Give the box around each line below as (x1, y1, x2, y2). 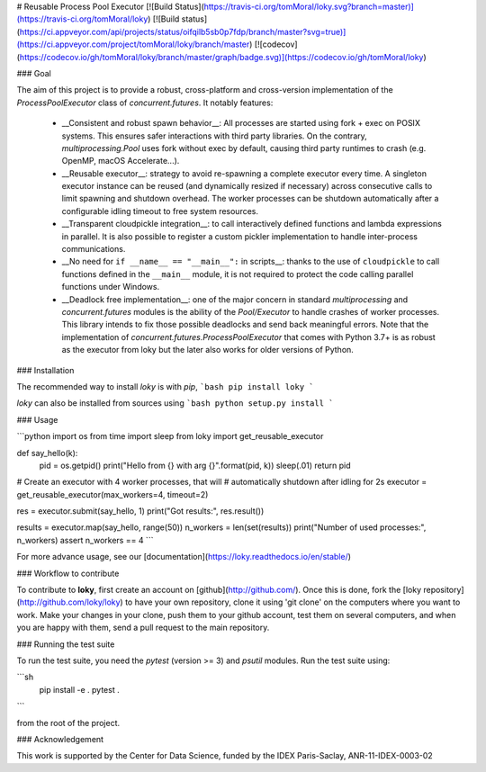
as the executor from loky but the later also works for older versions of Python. (61, 345, 355, 355)
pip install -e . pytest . (39, 684, 121, 695)
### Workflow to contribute (16, 568, 120, 579)
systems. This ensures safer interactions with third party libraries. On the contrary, (61, 130, 368, 141)
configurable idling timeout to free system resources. (61, 205, 259, 216)
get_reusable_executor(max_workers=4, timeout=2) (16, 489, 209, 499)
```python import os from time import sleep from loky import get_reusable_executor (16, 431, 324, 442)
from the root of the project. (16, 717, 121, 728)
